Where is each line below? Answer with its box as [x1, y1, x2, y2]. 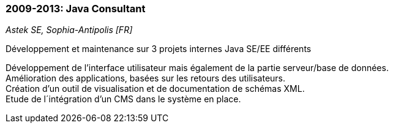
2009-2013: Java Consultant [6, 2, 146, 15]
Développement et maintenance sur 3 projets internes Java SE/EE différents [6, 43, 312, 55]
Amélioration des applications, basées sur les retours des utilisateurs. [6, 73, 286, 84]
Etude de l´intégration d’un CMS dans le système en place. [6, 94, 241, 105]
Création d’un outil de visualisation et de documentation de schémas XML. [6, 83, 305, 94]
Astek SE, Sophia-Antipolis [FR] [6, 24, 133, 36]
